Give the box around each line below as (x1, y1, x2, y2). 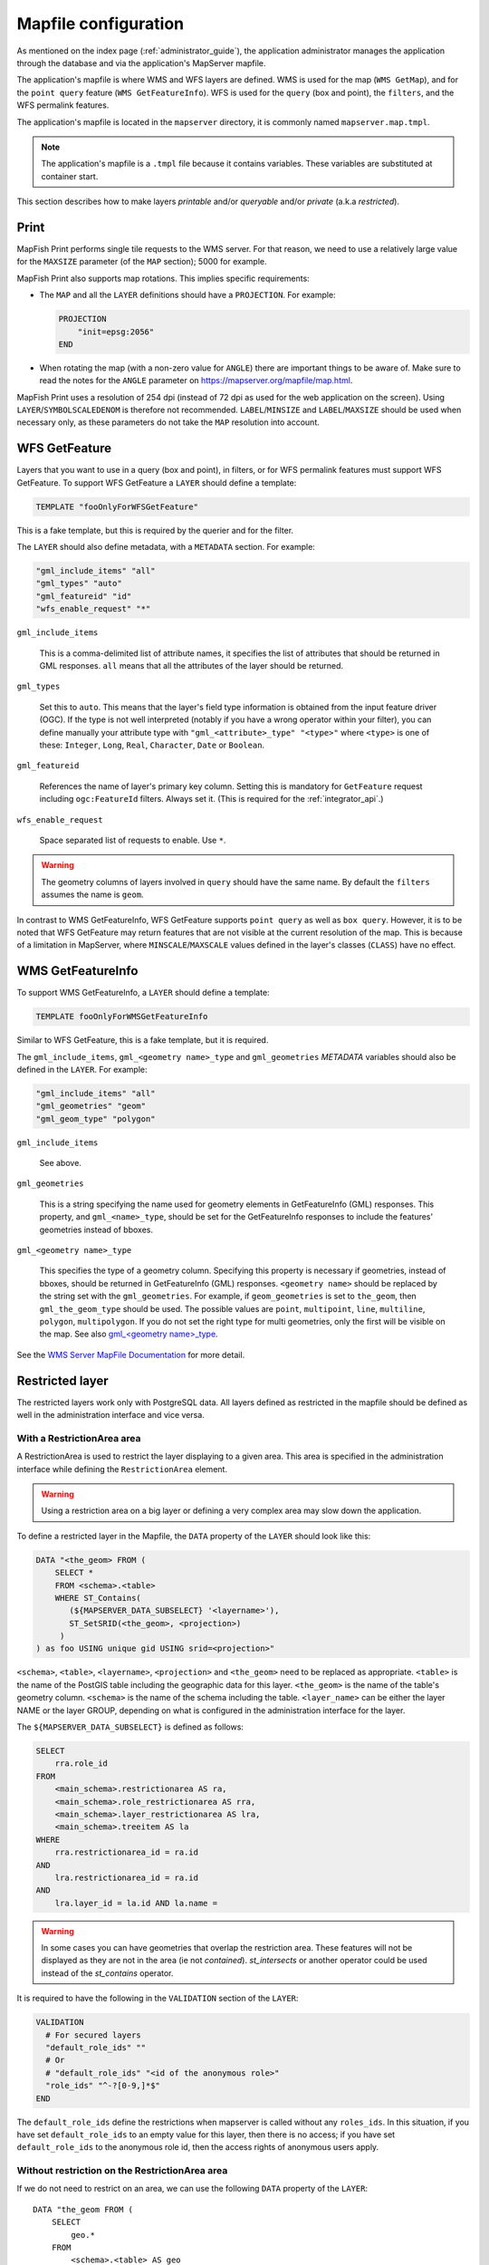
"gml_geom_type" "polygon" (35, 1113, 156, 1123)
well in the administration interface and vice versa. (16, 1410, 206, 1421)
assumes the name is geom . (41, 889, 144, 901)
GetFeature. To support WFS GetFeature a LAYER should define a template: (16, 477, 297, 488)
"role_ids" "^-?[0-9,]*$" (45, 2080, 160, 2091)
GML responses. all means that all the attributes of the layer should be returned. (39, 660, 344, 671)
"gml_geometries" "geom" (35, 1101, 147, 1112)
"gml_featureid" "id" (35, 591, 132, 602)
